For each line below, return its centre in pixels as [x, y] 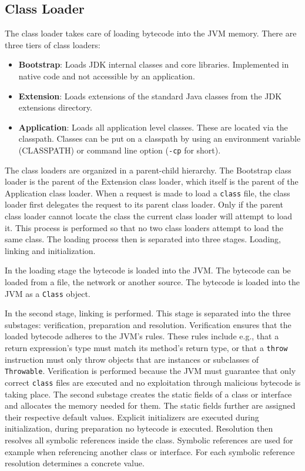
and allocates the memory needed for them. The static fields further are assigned [150, 405]
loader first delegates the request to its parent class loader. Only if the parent [144, 204]
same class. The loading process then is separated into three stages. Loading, [143, 239]
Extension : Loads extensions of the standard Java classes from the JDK [150, 96]
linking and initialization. [50, 250]
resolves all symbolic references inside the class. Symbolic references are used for [149, 440]
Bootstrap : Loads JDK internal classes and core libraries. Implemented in [154, 64]
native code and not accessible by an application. [107, 76]
